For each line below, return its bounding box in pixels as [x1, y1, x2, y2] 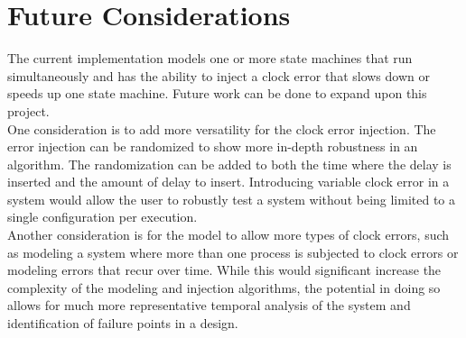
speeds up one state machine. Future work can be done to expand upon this [7, 84, 427, 103]
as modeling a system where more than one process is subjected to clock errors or [7, 242, 459, 261]
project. [7, 101, 50, 120]
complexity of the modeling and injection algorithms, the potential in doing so [7, 278, 441, 297]
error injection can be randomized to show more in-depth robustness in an [7, 137, 418, 156]
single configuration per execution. [7, 207, 198, 226]
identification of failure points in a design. [7, 314, 238, 333]
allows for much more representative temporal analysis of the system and [7, 296, 411, 315]
